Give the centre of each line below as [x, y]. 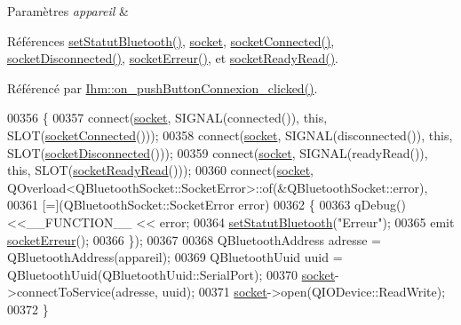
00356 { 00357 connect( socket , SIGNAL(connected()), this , [167, 118]
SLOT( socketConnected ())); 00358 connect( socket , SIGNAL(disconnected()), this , [230, 135]
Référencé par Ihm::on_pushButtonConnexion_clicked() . [163, 87]
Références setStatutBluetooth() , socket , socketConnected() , [171, 40]
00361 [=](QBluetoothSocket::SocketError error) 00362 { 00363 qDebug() [207, 205]
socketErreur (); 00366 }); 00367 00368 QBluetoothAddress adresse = [194, 239]
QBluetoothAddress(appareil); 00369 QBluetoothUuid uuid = [175, 257]
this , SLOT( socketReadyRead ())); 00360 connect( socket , [161, 170]
